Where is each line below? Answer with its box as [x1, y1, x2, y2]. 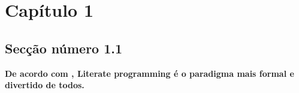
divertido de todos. [5, 79, 84, 91]
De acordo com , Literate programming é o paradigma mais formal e [5, 67, 294, 79]
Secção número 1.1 [5, 38, 123, 57]
